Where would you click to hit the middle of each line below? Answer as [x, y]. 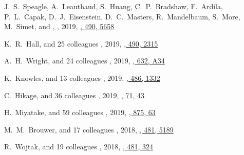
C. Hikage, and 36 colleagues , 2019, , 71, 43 [74, 95]
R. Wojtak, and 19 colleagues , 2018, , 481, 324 [79, 147]
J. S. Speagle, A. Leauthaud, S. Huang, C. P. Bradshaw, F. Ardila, [114, 6]
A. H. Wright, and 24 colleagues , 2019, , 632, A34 [85, 61]
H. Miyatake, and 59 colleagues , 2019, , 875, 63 [80, 112]
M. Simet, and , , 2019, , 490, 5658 [59, 26]
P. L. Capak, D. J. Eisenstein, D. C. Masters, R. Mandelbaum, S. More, [122, 16]
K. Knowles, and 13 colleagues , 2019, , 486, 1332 [82, 77]
